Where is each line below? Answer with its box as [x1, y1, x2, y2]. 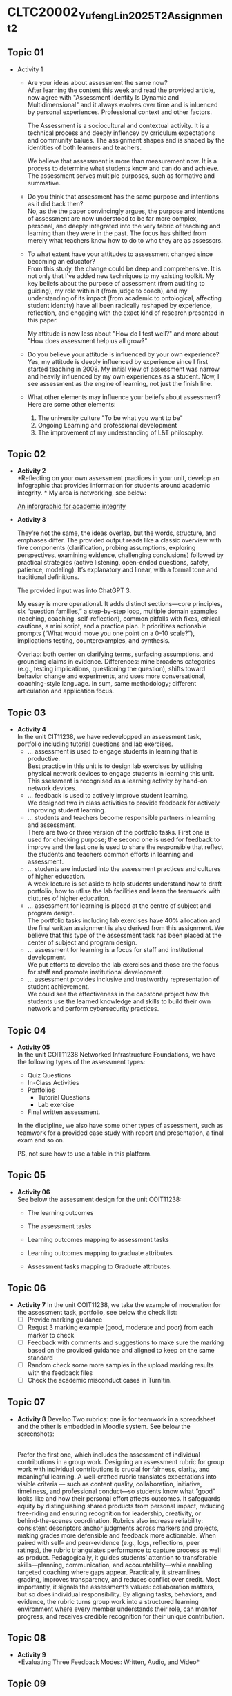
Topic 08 [7, 1632, 46, 1644]
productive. [27, 755, 61, 763]
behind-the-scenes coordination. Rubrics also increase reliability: [17, 1516, 204, 1524]
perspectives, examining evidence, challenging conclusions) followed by [17, 551, 224, 559]
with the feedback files [27, 1368, 93, 1377]
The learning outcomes [27, 1208, 94, 1216]
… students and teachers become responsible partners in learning [27, 814, 215, 822]
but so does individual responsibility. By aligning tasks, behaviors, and [17, 1589, 217, 1598]
